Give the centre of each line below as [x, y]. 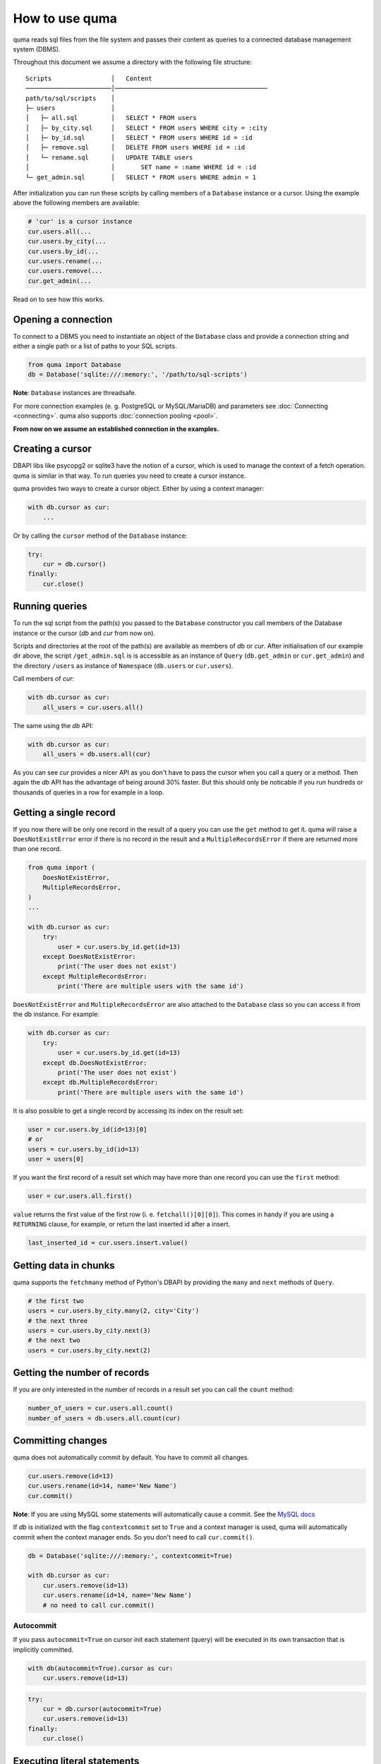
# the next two [54, 1340]
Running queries [50, 606]
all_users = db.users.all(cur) [97, 754]
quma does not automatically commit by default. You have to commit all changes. [131, 1458]
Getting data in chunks [64, 1265]
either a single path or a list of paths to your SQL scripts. [95, 346]
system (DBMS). [37, 49]
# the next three [58, 1321]
